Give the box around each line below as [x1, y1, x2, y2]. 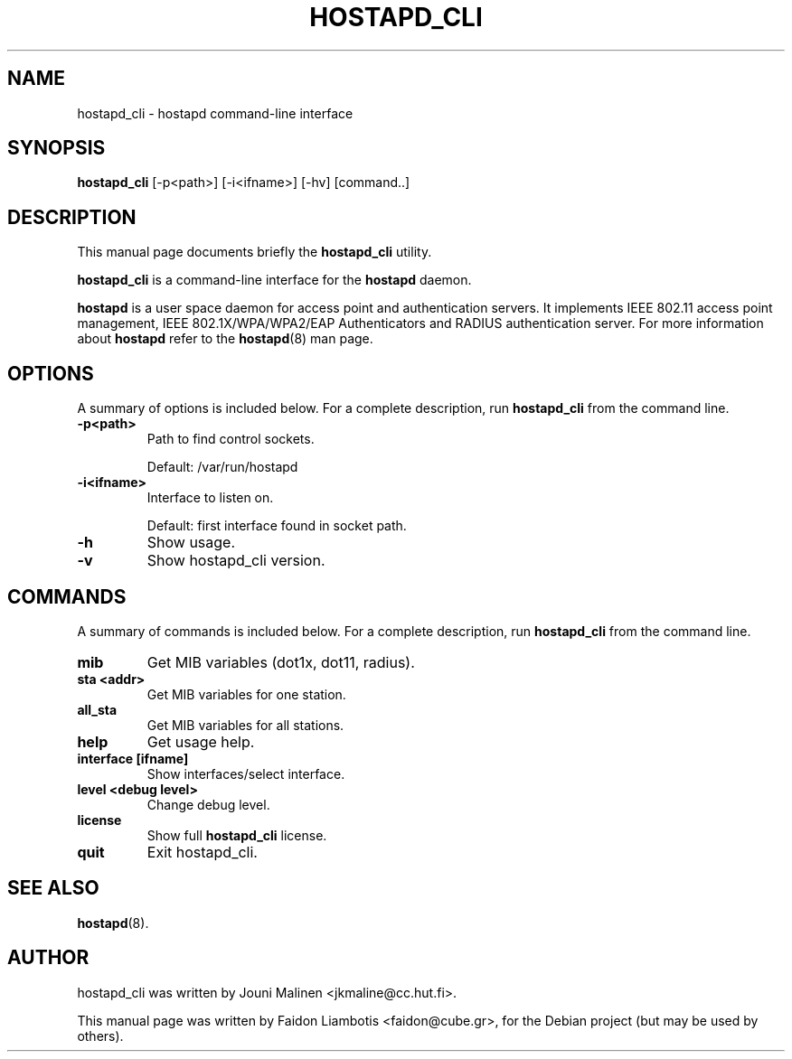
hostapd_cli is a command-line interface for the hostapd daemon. [77, 272, 472, 288]
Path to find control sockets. [146, 431, 315, 447]
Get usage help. [146, 732, 255, 751]
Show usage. [146, 533, 236, 552]
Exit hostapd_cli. [146, 842, 258, 861]
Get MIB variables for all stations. [146, 717, 344, 733]
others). [77, 1027, 124, 1044]
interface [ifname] [77, 750, 189, 766]
